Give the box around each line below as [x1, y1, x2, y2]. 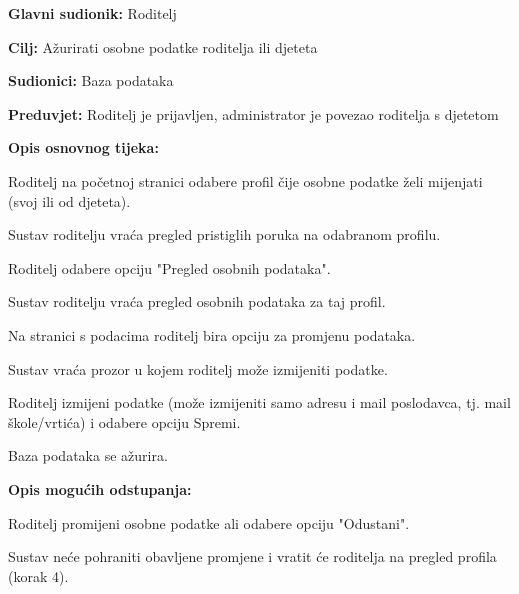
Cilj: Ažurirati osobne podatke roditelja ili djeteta [8, 36, 318, 57]
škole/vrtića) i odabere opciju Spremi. [8, 411, 241, 432]
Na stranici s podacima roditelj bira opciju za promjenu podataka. [8, 324, 416, 345]
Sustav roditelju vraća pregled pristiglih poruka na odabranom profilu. [8, 224, 441, 245]
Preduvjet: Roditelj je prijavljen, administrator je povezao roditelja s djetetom [8, 103, 499, 124]
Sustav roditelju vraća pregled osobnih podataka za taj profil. [8, 291, 386, 312]
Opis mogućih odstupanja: [8, 478, 192, 499]
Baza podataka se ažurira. [8, 445, 168, 466]
